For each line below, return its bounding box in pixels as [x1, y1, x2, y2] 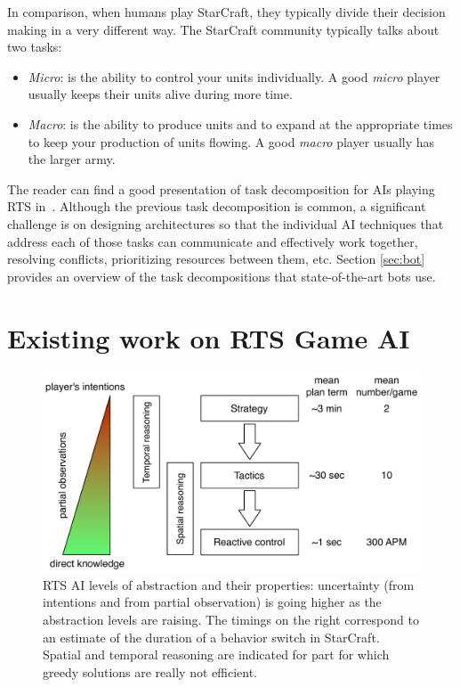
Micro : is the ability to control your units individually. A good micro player [28, 67, 440, 86]
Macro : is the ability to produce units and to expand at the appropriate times [28, 114, 453, 133]
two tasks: [7, 37, 62, 56]
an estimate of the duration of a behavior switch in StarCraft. [43, 627, 380, 646]
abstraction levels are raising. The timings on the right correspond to [43, 610, 419, 629]
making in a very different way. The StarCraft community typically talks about [7, 20, 440, 38]
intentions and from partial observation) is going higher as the [43, 593, 382, 611]
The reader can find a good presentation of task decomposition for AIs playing [7, 179, 435, 198]
